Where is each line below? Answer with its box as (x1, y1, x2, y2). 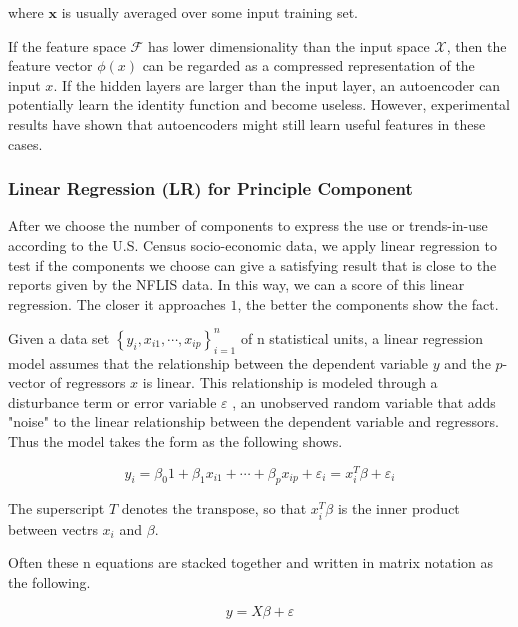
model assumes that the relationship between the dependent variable (8, 352, 428, 373)
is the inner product (337, 498, 460, 519)
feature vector (8, 55, 93, 76)
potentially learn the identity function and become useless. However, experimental (8, 94, 511, 115)
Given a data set (8, 327, 110, 348)
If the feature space (8, 35, 126, 56)
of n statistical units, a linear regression (240, 327, 483, 348)
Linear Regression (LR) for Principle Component (8, 176, 413, 201)
